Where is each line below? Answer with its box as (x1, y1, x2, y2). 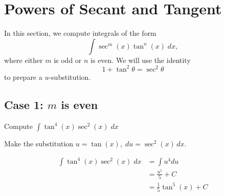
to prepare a (4, 71, 42, 82)
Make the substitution (4, 138, 74, 148)
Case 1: (4, 96, 43, 112)
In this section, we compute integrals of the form (4, 28, 156, 38)
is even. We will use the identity (91, 54, 191, 65)
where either (4, 54, 43, 65)
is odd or (54, 54, 82, 65)
